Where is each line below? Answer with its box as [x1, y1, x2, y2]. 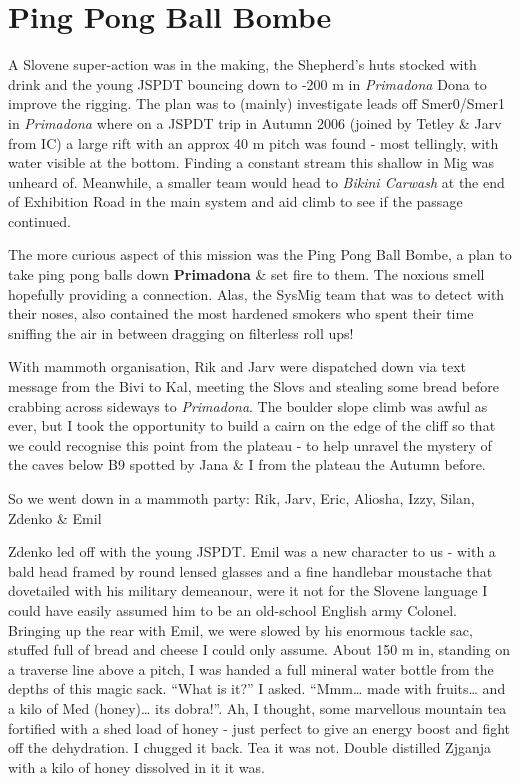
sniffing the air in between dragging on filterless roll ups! [8, 322, 354, 343]
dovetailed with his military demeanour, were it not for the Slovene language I [8, 580, 488, 601]
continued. [8, 210, 72, 231]
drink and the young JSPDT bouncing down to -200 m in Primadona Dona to [8, 73, 487, 94]
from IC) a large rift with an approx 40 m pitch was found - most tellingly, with [8, 132, 499, 153]
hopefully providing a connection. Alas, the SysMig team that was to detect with [8, 283, 505, 304]
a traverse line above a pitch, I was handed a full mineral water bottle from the [8, 658, 494, 679]
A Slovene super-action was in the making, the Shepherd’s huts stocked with [8, 54, 477, 75]
